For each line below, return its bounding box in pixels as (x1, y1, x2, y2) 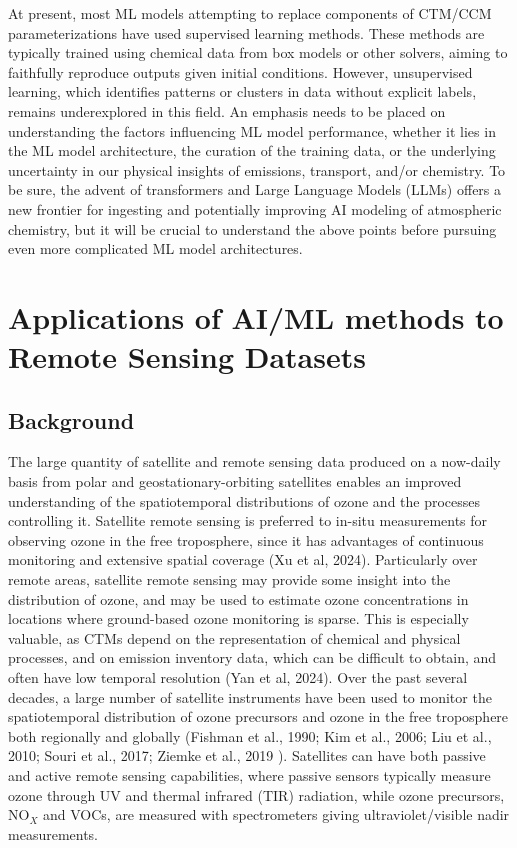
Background (8, 404, 135, 435)
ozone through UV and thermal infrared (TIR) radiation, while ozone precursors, (8, 784, 505, 805)
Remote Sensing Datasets (8, 336, 366, 377)
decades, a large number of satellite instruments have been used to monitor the (8, 686, 492, 707)
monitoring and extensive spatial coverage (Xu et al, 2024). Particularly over (8, 549, 478, 570)
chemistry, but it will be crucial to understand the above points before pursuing (8, 218, 497, 239)
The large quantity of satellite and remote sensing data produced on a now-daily (8, 451, 501, 472)
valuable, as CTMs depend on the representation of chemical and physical (8, 627, 461, 648)
